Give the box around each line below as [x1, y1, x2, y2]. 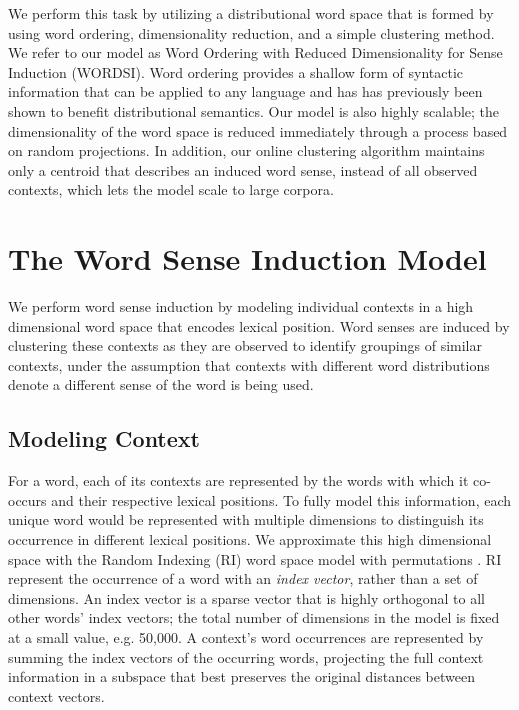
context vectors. [8, 685, 105, 706]
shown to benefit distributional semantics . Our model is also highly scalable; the [8, 100, 500, 121]
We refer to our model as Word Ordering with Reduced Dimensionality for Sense [8, 42, 503, 63]
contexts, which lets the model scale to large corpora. [8, 179, 334, 200]
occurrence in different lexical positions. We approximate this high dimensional [8, 529, 492, 550]
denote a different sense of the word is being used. [8, 374, 314, 395]
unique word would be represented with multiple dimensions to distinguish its [8, 509, 484, 530]
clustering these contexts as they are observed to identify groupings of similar [8, 335, 482, 356]
